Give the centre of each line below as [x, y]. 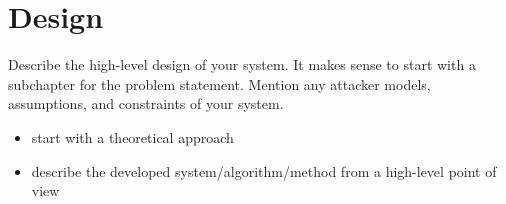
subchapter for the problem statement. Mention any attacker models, [219, 83]
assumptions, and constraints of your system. [146, 103]
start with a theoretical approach [132, 136]
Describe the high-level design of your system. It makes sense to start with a [242, 64]
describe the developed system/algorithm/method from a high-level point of [264, 170]
